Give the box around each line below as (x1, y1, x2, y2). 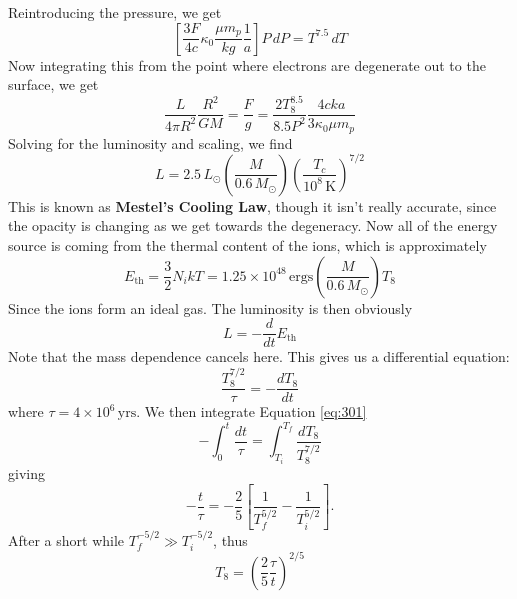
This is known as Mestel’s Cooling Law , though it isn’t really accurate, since (8, 195, 497, 216)
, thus (213, 529, 248, 550)
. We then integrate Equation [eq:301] (136, 401, 367, 422)
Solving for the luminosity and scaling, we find (8, 132, 293, 153)
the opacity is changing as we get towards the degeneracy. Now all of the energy (8, 215, 498, 236)
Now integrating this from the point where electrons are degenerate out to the (8, 54, 486, 75)
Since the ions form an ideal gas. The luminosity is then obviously (8, 297, 413, 318)
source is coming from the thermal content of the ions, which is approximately (8, 235, 487, 256)
